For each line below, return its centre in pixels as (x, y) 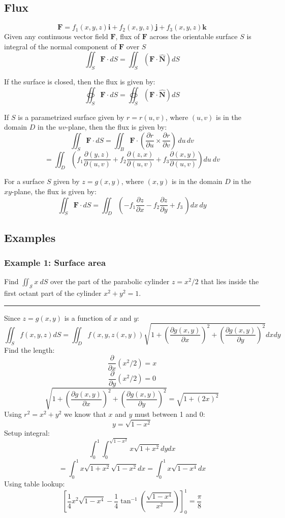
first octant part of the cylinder (53, 293)
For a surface (24, 181)
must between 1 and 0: (170, 414)
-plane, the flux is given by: (54, 191)
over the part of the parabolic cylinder (110, 281)
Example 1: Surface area (55, 263)
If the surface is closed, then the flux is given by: (80, 82)
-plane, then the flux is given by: (116, 127)
